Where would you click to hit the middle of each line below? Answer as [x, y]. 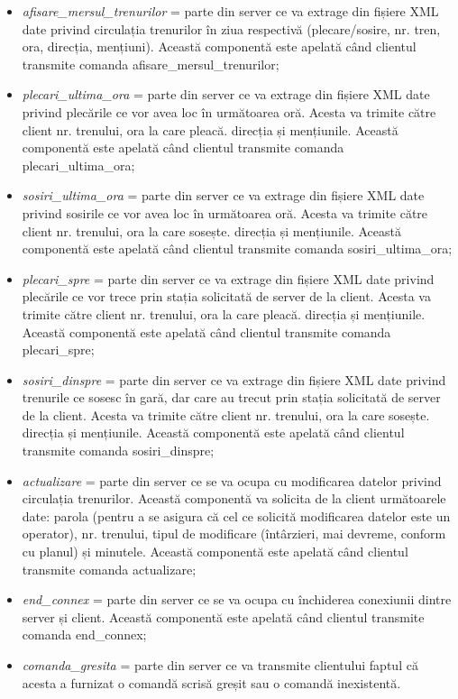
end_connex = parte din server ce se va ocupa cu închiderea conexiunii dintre [237, 599]
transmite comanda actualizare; [109, 569]
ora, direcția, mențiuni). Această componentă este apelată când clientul [219, 46]
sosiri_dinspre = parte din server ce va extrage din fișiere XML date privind [234, 379]
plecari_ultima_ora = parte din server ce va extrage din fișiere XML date [226, 94]
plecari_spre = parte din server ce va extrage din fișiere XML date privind [228, 278]
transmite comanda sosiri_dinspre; [118, 451]
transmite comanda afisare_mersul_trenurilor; [151, 64]
